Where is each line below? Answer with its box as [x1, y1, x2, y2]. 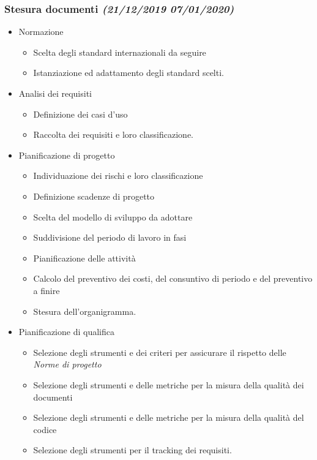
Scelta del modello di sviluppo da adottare [33, 210, 193, 223]
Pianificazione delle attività [33, 251, 136, 264]
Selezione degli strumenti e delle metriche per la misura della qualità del [33, 411, 304, 424]
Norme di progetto [33, 358, 102, 371]
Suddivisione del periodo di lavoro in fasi [33, 231, 187, 244]
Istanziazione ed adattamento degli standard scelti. [33, 66, 224, 79]
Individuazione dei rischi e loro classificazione [33, 169, 203, 182]
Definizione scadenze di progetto [33, 189, 155, 202]
